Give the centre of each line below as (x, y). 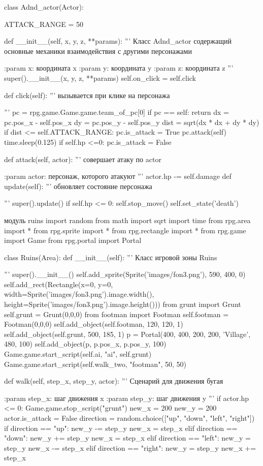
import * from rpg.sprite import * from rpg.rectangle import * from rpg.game (125, 230)
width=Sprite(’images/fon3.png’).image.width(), (79, 294)
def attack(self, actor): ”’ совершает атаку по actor (83, 159)
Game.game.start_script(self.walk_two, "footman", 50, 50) (95, 364)
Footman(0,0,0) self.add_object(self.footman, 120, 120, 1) (94, 324)
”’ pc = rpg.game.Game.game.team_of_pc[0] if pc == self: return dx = (117, 112)
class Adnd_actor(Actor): (44, 7)
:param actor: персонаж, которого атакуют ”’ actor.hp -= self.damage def (118, 176)
